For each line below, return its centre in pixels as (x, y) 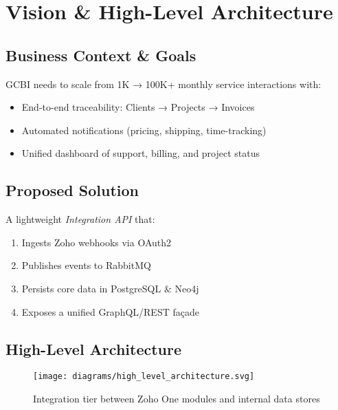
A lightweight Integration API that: (80, 219)
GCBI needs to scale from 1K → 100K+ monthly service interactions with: (164, 84)
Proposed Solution (72, 190)
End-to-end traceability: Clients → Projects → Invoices (138, 107)
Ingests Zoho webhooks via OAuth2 (97, 242)
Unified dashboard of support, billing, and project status (141, 153)
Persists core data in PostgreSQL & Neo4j (110, 288)
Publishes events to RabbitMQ (86, 265)
